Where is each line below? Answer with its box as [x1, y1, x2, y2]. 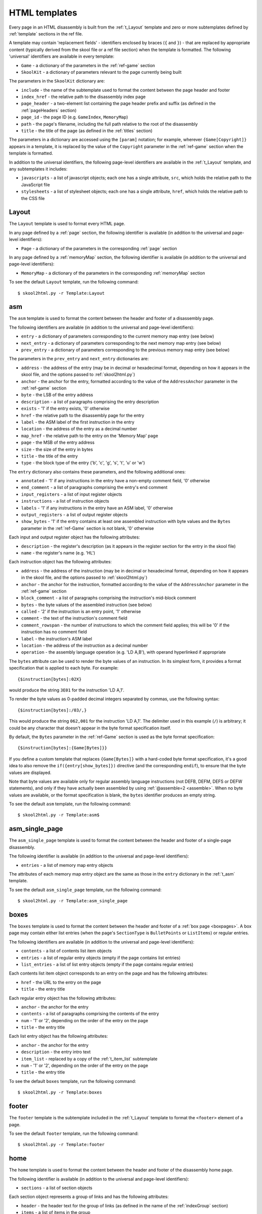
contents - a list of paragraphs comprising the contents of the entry [21, 1011, 160, 1017]
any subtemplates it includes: [9, 166, 67, 172]
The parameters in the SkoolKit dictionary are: [9, 78, 105, 84]
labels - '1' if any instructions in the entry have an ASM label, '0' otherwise [21, 505, 173, 511]
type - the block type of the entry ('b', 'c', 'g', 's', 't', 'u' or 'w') [21, 460, 145, 466]
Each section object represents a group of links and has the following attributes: [9, 1194, 169, 1199]
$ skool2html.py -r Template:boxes [17, 1090, 102, 1095]
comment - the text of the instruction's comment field [21, 615, 128, 621]
